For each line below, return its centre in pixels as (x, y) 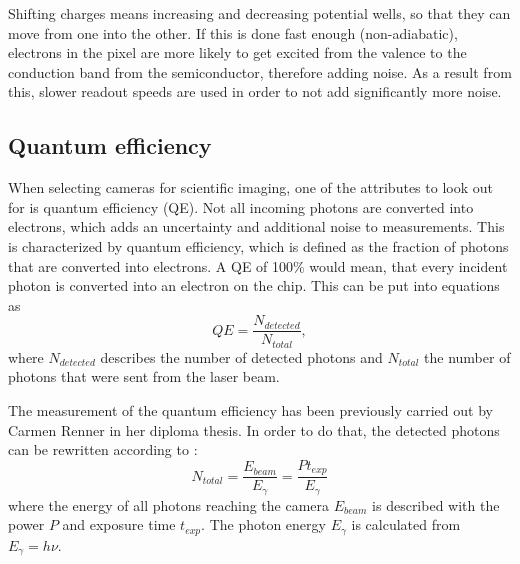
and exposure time (119, 524)
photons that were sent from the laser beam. (144, 376)
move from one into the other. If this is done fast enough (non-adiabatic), (233, 32)
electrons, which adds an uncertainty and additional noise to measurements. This (256, 226)
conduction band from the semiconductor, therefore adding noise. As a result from (260, 71)
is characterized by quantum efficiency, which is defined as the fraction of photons (258, 245)
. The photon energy (263, 524)
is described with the (436, 504)
